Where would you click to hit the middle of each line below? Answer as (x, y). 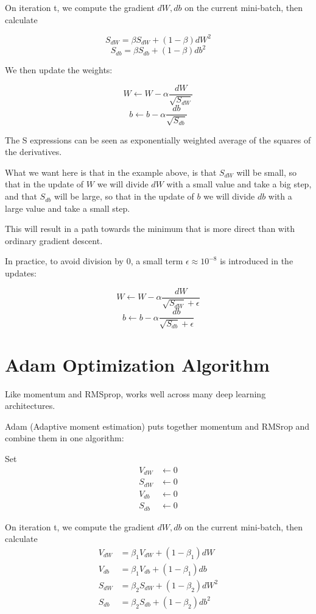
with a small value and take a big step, (239, 184)
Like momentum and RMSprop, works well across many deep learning (135, 393)
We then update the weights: (59, 70)
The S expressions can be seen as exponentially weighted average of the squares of (158, 139)
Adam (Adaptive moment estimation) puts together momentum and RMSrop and (157, 426)
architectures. (30, 406)
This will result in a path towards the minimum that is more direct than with (150, 229)
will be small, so (267, 172)
